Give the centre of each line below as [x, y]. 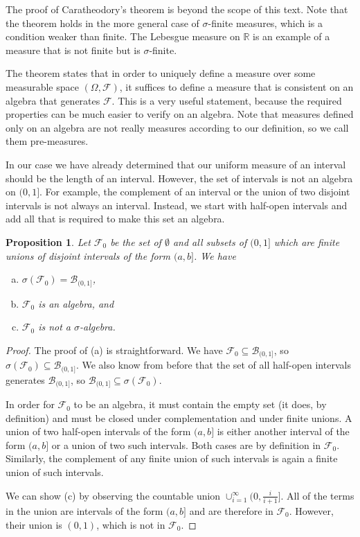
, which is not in [131, 524]
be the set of [136, 241]
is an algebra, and [76, 303]
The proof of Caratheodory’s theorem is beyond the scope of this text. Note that [177, 9]
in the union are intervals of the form [84, 510]
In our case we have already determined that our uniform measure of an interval [176, 164]
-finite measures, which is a [265, 23]
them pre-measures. [47, 141]
